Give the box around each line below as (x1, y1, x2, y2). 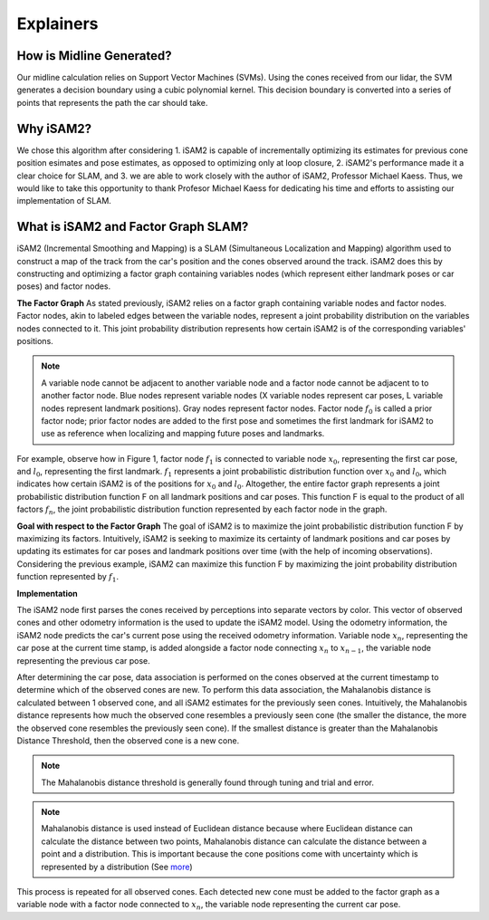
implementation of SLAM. (16, 196, 112, 206)
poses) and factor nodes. (16, 281, 111, 292)
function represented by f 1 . (16, 571, 120, 584)
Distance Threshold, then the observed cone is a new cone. (16, 734, 240, 746)
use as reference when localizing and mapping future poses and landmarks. (41, 428, 325, 439)
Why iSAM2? (16, 120, 92, 136)
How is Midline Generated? (16, 48, 172, 63)
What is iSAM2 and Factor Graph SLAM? (16, 219, 249, 235)
